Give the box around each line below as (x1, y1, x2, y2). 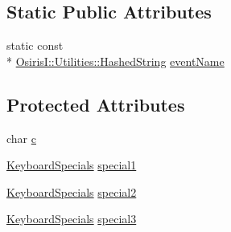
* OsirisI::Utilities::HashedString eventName (6, 52, 225, 69)
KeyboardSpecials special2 (6, 183, 137, 200)
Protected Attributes (6, 92, 185, 116)
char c (6, 129, 36, 146)
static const (6, 37, 64, 54)
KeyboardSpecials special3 (6, 210, 137, 227)
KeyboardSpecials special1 (6, 157, 137, 173)
